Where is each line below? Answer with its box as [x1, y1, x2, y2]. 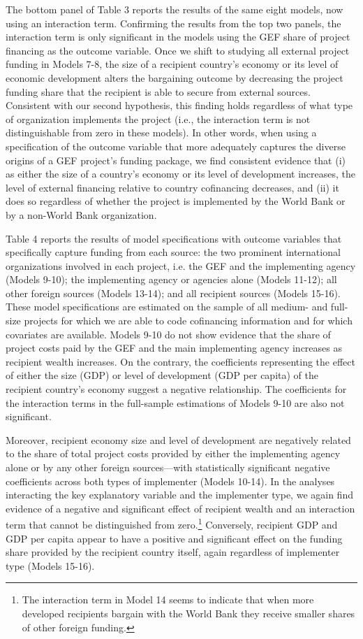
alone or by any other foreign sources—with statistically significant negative [6, 460, 330, 474]
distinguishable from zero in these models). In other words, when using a [6, 125, 317, 140]
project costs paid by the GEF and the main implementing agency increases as [6, 340, 342, 355]
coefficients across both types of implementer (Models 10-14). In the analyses [6, 473, 335, 488]
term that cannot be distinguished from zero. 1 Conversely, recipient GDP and [6, 515, 338, 532]
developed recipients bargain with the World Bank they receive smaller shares [22, 606, 355, 620]
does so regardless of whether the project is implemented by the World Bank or [6, 194, 346, 208]
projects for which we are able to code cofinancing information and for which [24, 313, 353, 328]
